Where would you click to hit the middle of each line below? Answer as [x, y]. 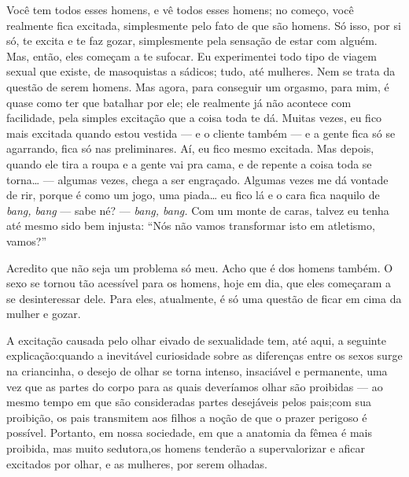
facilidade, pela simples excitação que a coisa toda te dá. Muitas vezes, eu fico [194, 118]
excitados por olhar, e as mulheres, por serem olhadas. [137, 463]
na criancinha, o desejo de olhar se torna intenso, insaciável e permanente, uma [197, 371]
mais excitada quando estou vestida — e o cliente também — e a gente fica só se [201, 133]
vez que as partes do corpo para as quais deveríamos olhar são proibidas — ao [195, 386]
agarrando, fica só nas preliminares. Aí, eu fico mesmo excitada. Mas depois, [190, 148]
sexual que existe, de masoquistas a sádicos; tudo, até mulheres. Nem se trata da [201, 71]
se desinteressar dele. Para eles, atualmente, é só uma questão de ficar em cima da [204, 298]
